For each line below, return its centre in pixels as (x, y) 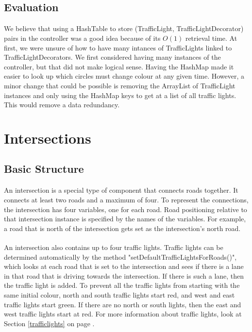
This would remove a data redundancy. (62, 105)
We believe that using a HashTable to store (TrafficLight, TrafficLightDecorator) (124, 28)
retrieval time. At (211, 38)
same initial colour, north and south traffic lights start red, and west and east (119, 295)
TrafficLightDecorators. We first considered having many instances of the (112, 57)
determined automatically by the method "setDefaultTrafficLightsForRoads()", (120, 257)
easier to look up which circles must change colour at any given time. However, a (124, 76)
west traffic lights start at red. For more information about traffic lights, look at (123, 314)
